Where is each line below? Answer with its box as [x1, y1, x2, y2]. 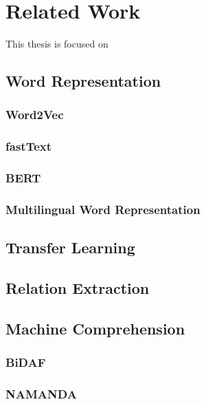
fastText [5, 138, 52, 155]
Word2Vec [5, 106, 64, 123]
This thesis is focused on [5, 36, 108, 51]
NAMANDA [5, 385, 77, 402]
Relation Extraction [5, 277, 150, 299]
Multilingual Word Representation [5, 200, 201, 217]
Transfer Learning [5, 237, 135, 258]
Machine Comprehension [5, 317, 185, 339]
